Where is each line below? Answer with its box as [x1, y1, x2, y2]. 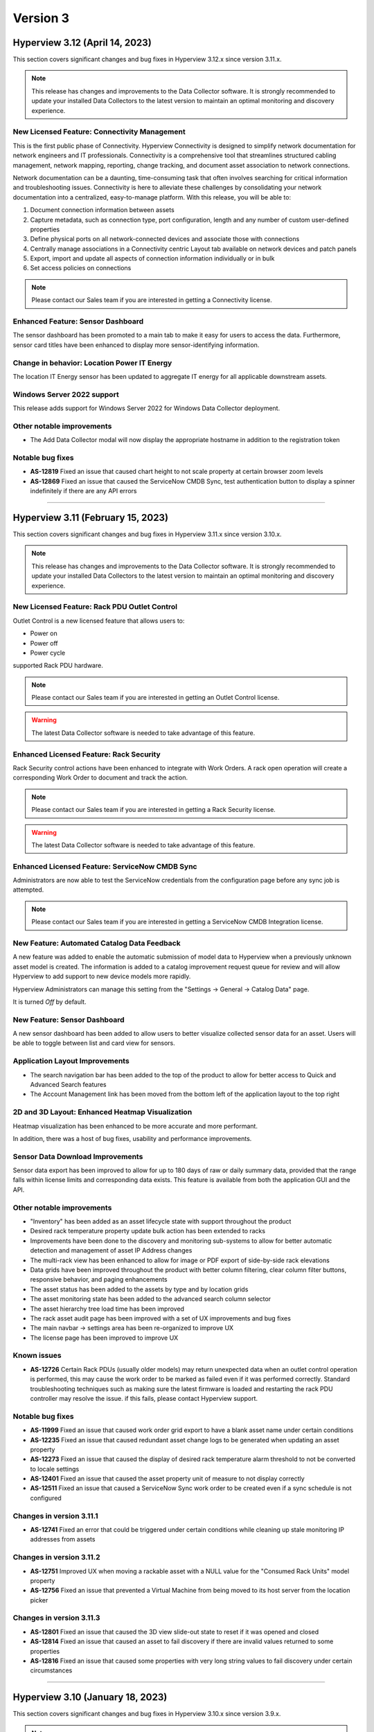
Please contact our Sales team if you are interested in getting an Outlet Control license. [31, 693, 280, 702]
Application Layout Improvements [12, 1057, 130, 1066]
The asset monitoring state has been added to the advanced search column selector [30, 1295, 271, 1303]
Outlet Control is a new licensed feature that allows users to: [12, 617, 185, 625]
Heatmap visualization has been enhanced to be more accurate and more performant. [12, 1122, 258, 1130]
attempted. [12, 885, 44, 894]
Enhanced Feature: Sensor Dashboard [12, 317, 144, 326]
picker [30, 1596, 48, 1604]
